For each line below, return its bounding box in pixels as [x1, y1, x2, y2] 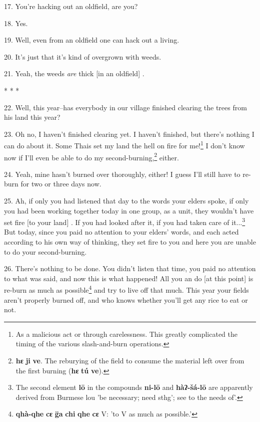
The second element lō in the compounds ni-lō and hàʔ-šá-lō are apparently [15, 382, 253, 392]
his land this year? [4, 112, 60, 122]
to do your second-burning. [4, 246, 87, 257]
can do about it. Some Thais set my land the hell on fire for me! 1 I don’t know [4, 139, 245, 150]
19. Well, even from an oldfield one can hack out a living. [4, 35, 179, 45]
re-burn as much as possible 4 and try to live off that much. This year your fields [4, 283, 249, 295]
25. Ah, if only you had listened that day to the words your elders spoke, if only [4, 195, 249, 206]
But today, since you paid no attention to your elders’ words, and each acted [4, 227, 239, 237]
